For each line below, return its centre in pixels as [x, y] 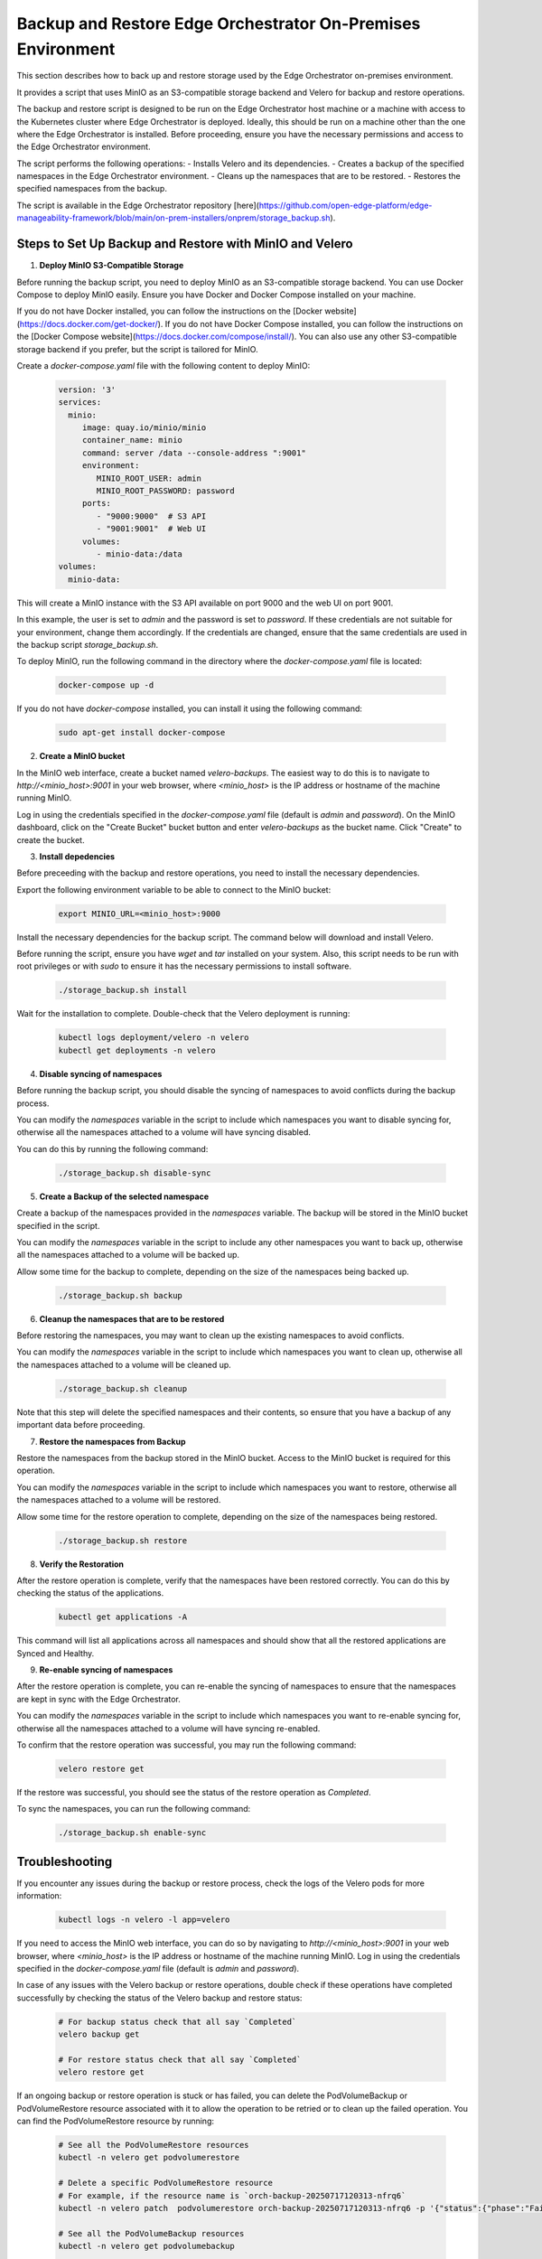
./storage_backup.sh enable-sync [132, 1833]
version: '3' [87, 389]
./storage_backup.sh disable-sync [135, 1173]
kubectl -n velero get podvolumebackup [146, 2246]
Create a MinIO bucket [82, 756]
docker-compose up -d [106, 685]
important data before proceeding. [81, 1425]
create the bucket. [51, 839]
